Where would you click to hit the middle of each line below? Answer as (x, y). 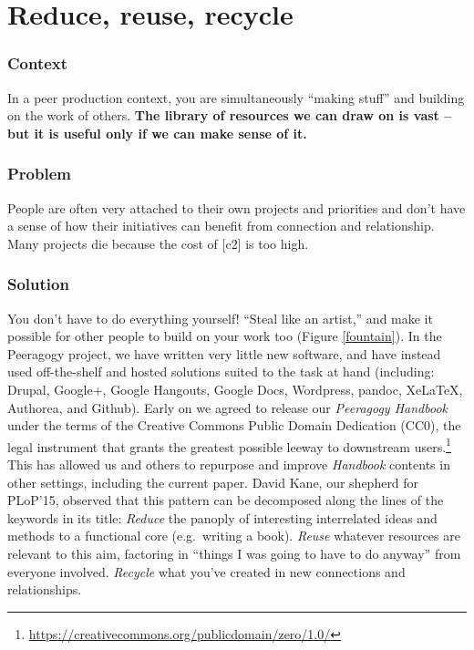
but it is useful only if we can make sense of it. (157, 133)
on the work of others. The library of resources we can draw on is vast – (230, 115)
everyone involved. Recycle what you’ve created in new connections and (206, 571)
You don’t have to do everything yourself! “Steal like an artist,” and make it (220, 318)
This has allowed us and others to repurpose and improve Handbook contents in (229, 464)
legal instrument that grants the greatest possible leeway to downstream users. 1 (229, 445)
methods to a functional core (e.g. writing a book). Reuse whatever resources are (234, 536)
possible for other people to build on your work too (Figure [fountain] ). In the (225, 336)
